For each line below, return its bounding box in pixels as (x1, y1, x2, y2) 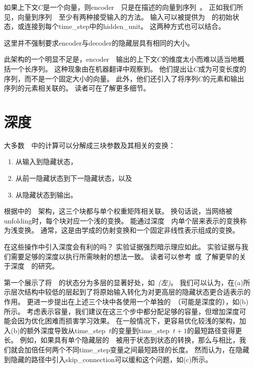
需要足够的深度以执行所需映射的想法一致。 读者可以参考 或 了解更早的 (10, 251, 239, 261)
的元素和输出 (203, 73, 244, 83)
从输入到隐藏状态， (15, 156, 77, 167)
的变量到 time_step (111, 325, 170, 335)
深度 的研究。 (10, 261, 59, 271)
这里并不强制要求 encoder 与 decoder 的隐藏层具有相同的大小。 (4, 37, 194, 48)
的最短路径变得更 (187, 325, 242, 335)
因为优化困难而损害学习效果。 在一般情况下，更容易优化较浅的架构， (17, 316, 239, 326)
